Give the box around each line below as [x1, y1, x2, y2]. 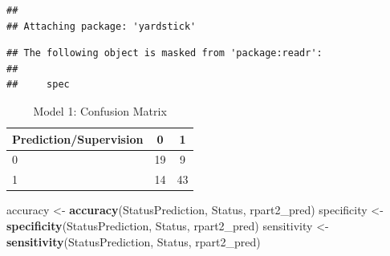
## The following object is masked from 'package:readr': [6, 47, 323, 59]
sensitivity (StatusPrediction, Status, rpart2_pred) [6, 233, 261, 250]
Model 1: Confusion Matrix [33, 102, 167, 119]
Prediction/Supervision [12, 130, 144, 147]
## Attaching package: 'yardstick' [6, 20, 197, 32]
